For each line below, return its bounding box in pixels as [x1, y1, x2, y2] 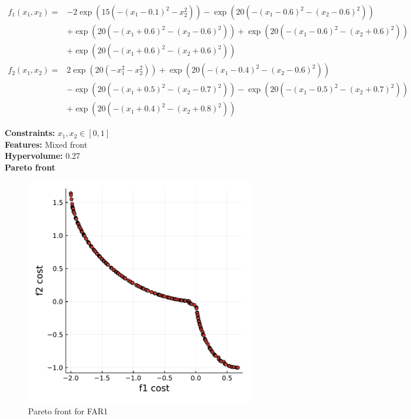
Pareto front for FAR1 [28, 405, 108, 417]
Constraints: [5, 127, 55, 139]
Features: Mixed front [5, 138, 88, 150]
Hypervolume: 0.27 [5, 149, 80, 162]
